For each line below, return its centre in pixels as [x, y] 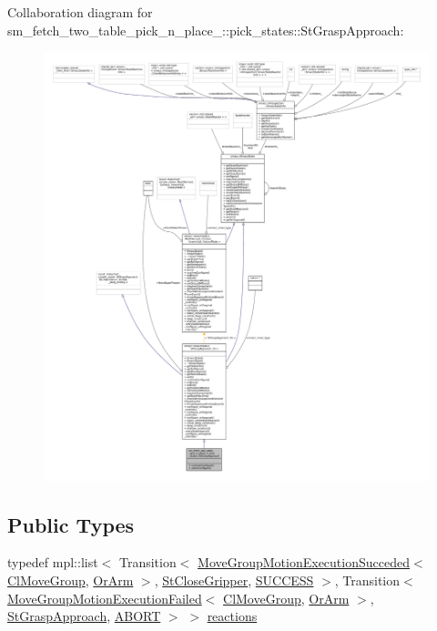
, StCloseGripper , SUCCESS [234, 580]
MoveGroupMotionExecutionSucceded [304, 562]
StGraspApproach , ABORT [84, 616]
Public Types [71, 524]
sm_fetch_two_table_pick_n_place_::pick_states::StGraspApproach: [206, 30]
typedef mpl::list [53, 562]
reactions [232, 616]
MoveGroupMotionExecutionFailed [105, 598]
